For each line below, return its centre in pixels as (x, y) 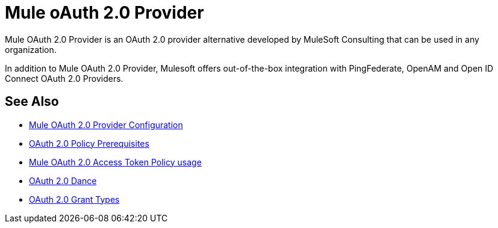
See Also (32, 102)
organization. (31, 49)
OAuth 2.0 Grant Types (74, 199)
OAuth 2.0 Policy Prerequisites (89, 143)
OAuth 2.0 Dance (63, 180)
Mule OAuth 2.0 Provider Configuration (106, 125)
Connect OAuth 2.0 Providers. (64, 78)
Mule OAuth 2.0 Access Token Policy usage (115, 162)
